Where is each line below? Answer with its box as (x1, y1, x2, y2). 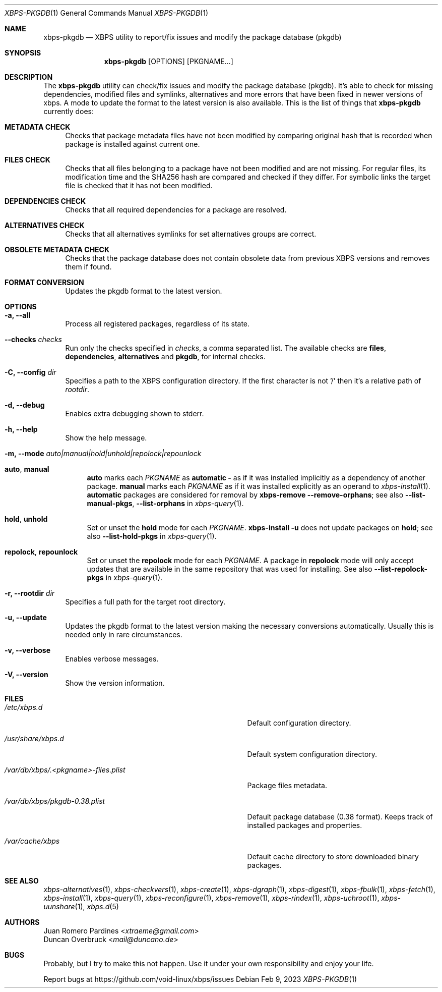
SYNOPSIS (5, 48, 41, 57)
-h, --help (5, 425, 38, 433)
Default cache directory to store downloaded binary (247, 852, 419, 861)
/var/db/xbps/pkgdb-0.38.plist (5, 797, 105, 805)
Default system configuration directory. (247, 750, 377, 758)
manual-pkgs (87, 499, 133, 508)
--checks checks (5, 335, 62, 344)
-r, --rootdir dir (5, 589, 55, 597)
